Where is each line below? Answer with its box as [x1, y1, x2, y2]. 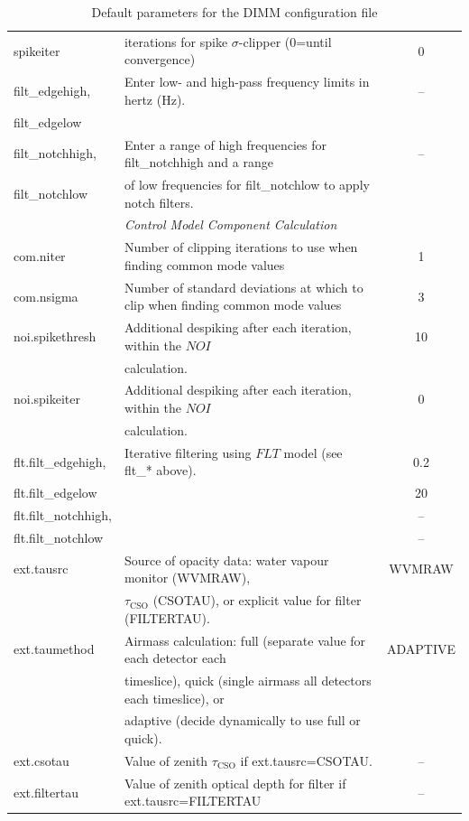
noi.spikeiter [14, 389, 81, 408]
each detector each [124, 648, 226, 667]
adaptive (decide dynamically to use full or [124, 711, 361, 730]
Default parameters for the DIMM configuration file [91, 3, 378, 21]
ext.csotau [14, 751, 69, 770]
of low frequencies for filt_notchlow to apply [124, 175, 370, 193]
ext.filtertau [14, 782, 79, 801]
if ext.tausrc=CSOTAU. [240, 751, 372, 770]
